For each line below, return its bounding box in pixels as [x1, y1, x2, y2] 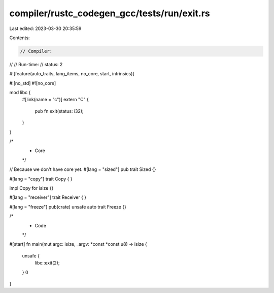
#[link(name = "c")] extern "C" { [22, 97, 89, 103]
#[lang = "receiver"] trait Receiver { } [9, 194, 87, 200]
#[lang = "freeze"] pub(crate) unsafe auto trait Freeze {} [9, 203, 126, 210]
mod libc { [9, 90, 31, 96]
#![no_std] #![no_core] [9, 80, 56, 86]
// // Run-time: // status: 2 [9, 61, 63, 67]
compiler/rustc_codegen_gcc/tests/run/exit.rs [9, 8, 210, 19]
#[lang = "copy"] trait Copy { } [9, 175, 73, 182]
